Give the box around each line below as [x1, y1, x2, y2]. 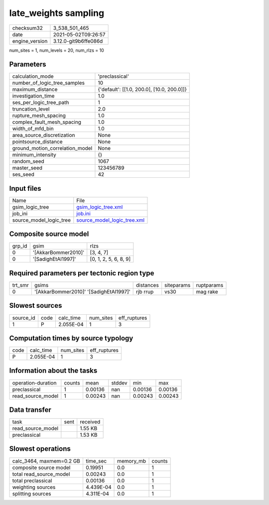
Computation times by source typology [9, 334, 134, 342]
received [80, 418, 101, 425]
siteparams [164, 282, 191, 288]
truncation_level [12, 106, 50, 113]
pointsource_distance [12, 138, 63, 145]
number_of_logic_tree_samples [12, 80, 85, 87]
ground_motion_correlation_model [12, 145, 93, 152]
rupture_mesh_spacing [12, 112, 66, 119]
